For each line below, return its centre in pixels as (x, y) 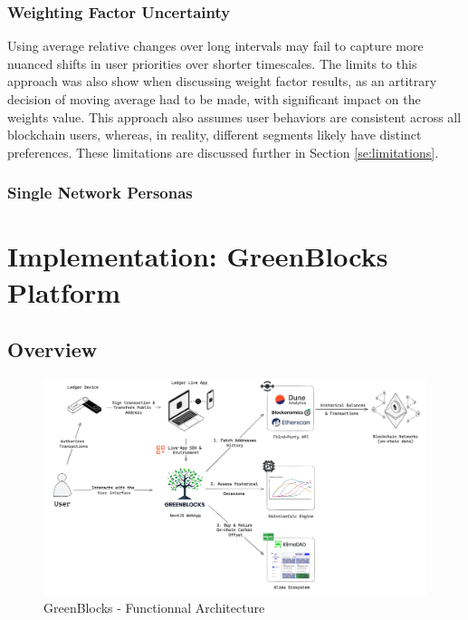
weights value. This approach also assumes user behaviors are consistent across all (234, 116)
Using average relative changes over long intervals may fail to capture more (215, 46)
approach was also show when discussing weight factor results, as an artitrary (222, 81)
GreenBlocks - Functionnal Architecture (154, 608)
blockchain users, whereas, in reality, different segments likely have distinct (215, 135)
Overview (53, 349)
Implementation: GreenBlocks (198, 256)
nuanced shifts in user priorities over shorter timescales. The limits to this (212, 63)
